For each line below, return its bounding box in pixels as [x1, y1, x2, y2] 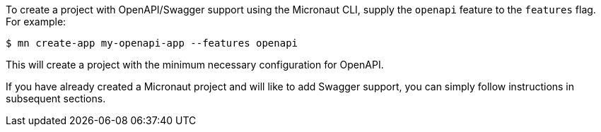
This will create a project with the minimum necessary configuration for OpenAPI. [6, 59, 384, 71]
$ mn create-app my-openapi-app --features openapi [6, 37, 298, 49]
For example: [6, 16, 66, 28]
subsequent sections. [6, 92, 106, 104]
